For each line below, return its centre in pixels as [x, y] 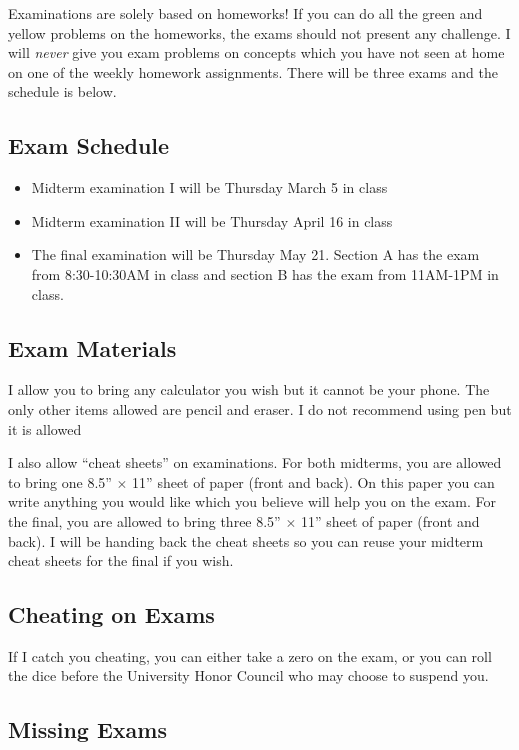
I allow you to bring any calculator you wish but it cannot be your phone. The [249, 389]
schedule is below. [62, 91]
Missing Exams [87, 729]
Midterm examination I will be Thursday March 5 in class [209, 187]
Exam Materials [92, 347]
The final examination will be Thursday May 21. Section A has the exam [255, 254]
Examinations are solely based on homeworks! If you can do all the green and [245, 13]
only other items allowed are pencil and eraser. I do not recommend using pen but [260, 408]
